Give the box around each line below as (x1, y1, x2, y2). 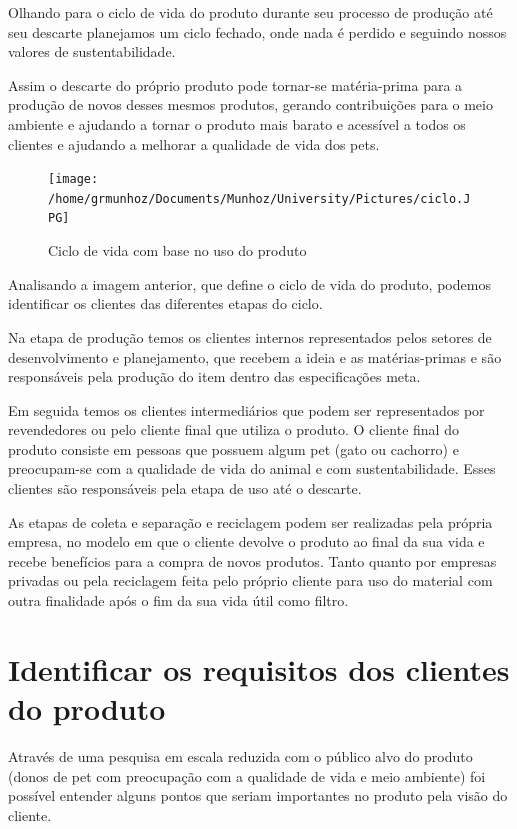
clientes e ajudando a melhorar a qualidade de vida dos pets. (8, 133, 380, 154)
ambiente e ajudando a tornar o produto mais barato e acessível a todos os (8, 113, 466, 134)
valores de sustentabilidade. (8, 41, 176, 62)
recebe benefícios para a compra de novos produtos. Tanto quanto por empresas (8, 550, 497, 571)
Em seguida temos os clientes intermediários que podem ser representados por (8, 399, 485, 420)
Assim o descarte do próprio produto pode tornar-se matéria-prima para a (8, 74, 463, 95)
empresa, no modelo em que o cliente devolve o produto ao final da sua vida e (8, 531, 485, 552)
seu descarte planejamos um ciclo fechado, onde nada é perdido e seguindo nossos (8, 21, 507, 42)
